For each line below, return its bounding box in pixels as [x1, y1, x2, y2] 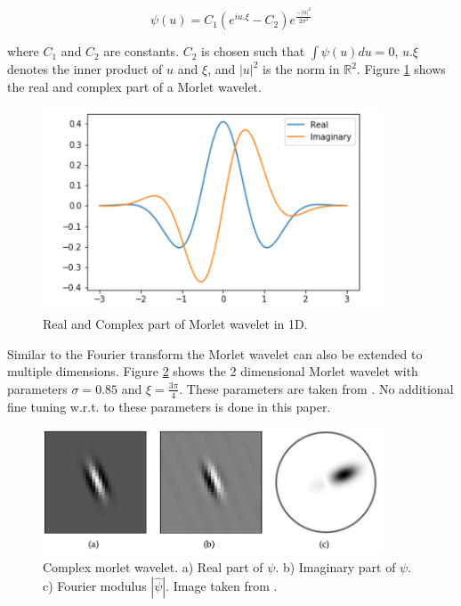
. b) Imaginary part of [275, 558, 396, 577]
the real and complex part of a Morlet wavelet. [7, 77, 262, 95]
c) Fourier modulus [43, 576, 147, 594]
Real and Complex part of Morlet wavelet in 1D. [43, 315, 308, 333]
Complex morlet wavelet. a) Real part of [43, 558, 263, 577]
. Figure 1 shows [356, 60, 446, 78]
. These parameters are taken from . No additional [179, 379, 454, 397]
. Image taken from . [166, 576, 278, 594]
